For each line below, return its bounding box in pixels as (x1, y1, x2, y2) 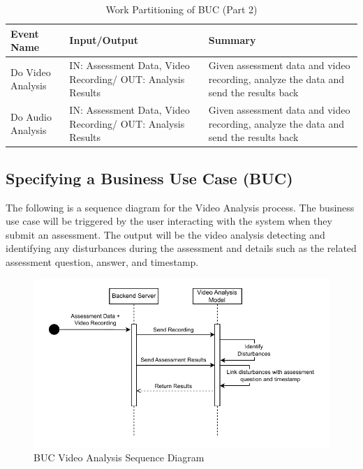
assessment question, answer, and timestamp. (6, 254, 199, 269)
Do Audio (10, 109, 52, 124)
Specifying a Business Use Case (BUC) (6, 167, 293, 188)
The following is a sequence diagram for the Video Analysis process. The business (6, 200, 355, 214)
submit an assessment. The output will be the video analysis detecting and (6, 227, 325, 241)
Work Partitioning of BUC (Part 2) (105, 2, 258, 16)
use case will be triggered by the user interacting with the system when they (6, 214, 332, 228)
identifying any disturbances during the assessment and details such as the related (6, 241, 357, 255)
